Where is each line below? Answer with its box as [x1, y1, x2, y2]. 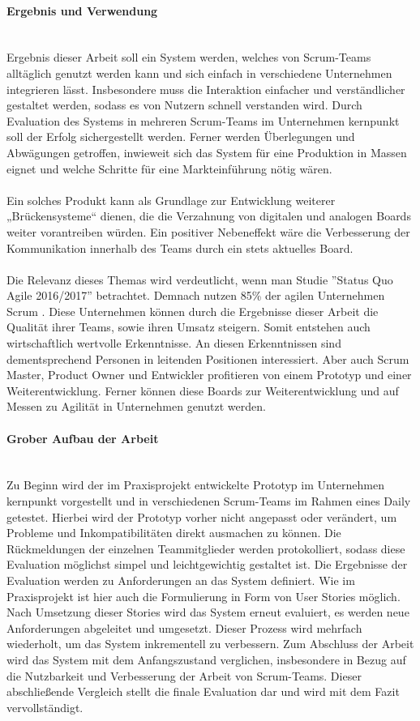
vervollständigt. [6, 698, 84, 715]
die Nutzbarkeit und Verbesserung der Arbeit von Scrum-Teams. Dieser [6, 667, 362, 684]
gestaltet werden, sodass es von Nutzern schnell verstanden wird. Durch [6, 96, 362, 113]
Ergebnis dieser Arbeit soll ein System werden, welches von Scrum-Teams [6, 49, 371, 66]
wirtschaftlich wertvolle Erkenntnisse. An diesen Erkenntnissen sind [6, 335, 341, 352]
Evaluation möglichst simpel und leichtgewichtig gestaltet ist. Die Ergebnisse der [6, 556, 408, 573]
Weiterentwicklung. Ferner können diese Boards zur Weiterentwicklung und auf [6, 382, 399, 399]
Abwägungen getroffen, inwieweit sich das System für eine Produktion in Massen [6, 143, 407, 160]
